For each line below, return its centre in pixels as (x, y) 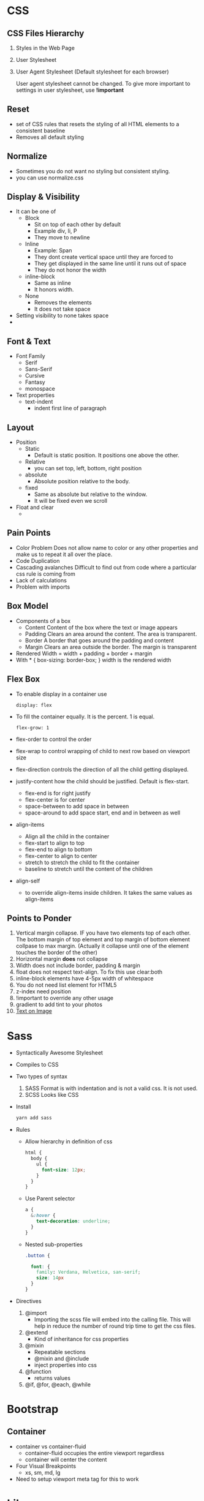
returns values (52, 1378)
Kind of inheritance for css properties (81, 1339)
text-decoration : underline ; (74, 1221)
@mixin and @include (62, 1358)
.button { (38, 1255)
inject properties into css (66, 1365)
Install (23, 1107)
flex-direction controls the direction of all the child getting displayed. (102, 769)
